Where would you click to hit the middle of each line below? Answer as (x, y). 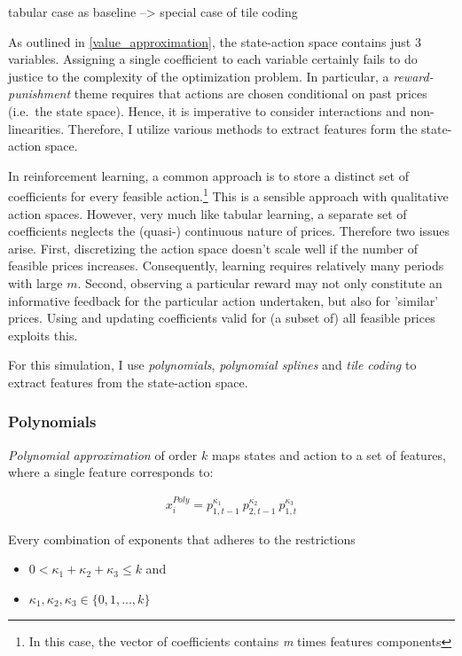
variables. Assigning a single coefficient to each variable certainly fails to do (213, 59)
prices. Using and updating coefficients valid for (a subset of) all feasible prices (222, 318)
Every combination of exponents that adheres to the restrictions (182, 539)
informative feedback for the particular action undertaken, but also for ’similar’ (223, 300)
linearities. (36, 128)
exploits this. (43, 335)
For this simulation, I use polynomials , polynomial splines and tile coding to (212, 365)
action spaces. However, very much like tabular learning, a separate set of (208, 213)
